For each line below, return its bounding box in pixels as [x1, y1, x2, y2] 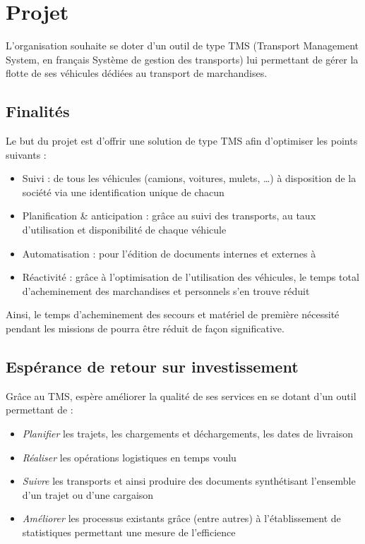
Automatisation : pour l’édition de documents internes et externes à [22, 246, 316, 260]
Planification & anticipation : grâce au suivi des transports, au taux [22, 208, 316, 223]
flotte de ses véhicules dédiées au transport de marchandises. [6, 66, 268, 80]
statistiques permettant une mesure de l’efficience [22, 525, 236, 539]
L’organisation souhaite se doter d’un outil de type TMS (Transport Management [6, 38, 359, 53]
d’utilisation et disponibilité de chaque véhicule [22, 222, 227, 237]
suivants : [6, 147, 47, 162]
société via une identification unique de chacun [22, 184, 225, 199]
